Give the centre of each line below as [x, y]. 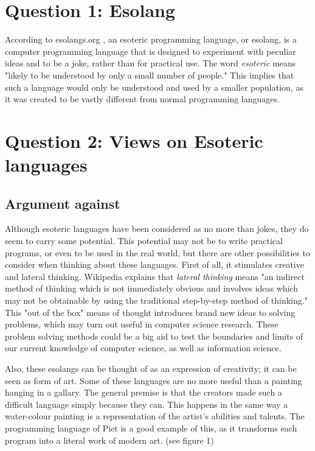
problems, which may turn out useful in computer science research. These [142, 324]
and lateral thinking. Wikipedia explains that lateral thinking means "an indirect [155, 276]
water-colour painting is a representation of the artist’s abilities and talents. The [155, 416]
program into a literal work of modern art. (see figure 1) [109, 440]
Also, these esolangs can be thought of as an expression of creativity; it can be [151, 368]
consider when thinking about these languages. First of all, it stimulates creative [154, 264]
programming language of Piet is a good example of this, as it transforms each [151, 428]
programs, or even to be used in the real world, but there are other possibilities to [157, 252]
